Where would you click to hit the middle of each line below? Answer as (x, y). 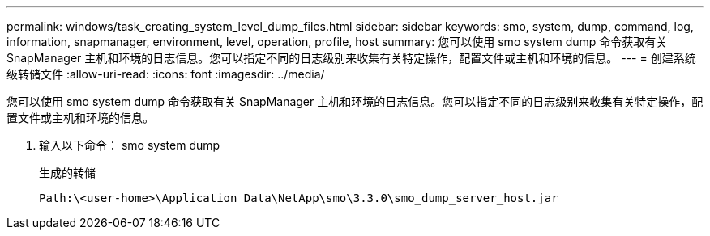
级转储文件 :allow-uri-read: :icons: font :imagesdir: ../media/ (166, 74)
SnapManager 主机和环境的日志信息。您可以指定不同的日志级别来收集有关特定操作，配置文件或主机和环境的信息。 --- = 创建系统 (351, 58)
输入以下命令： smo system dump (130, 145)
